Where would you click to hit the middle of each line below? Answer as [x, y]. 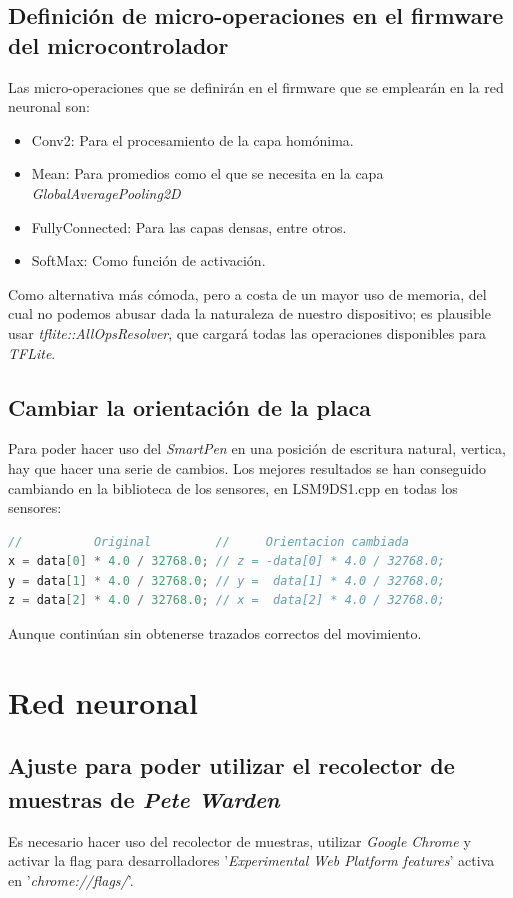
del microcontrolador [118, 44]
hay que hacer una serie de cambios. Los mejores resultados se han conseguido [247, 467]
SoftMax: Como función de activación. [148, 260]
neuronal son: [49, 106]
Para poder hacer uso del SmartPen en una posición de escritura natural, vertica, [257, 448]
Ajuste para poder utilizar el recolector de [231, 765]
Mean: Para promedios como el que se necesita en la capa [207, 173]
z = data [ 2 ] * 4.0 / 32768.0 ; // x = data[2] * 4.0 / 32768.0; [226, 600]
